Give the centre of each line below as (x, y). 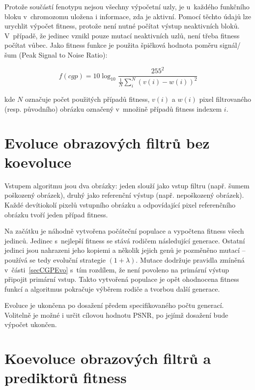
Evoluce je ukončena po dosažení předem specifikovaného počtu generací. (114, 305)
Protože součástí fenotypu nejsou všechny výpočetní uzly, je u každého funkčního (127, 6)
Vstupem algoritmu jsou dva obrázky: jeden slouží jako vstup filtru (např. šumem (127, 185)
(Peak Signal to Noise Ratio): (63, 54)
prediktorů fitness (66, 377)
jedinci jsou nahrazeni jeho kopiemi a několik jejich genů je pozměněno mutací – (125, 250)
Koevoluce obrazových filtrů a (108, 358)
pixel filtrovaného (225, 99)
